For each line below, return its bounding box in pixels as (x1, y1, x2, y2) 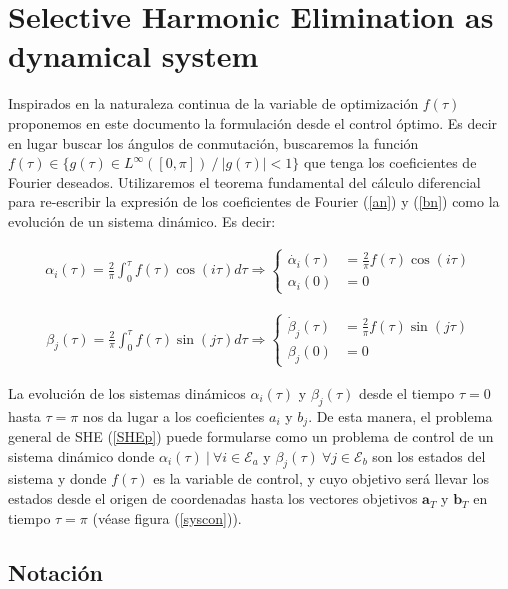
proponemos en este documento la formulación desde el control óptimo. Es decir (8, 112, 498, 133)
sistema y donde (8, 468, 107, 489)
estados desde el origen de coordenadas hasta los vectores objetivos (8, 488, 418, 509)
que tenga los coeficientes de (303, 152, 477, 173)
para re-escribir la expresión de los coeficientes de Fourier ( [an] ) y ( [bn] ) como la (8, 191, 500, 212)
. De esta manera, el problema (308, 405, 493, 426)
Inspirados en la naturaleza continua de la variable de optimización (8, 93, 419, 114)
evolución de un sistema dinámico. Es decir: (8, 210, 276, 231)
